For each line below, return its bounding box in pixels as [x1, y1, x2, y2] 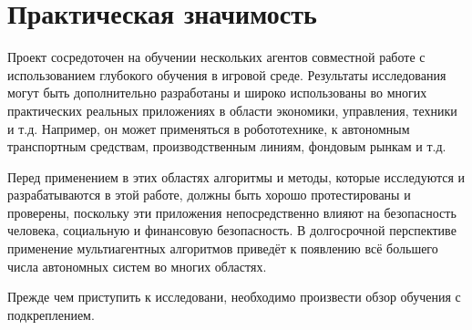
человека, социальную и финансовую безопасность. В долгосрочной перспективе [7, 221, 457, 240]
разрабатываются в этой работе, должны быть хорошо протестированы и [7, 185, 411, 204]
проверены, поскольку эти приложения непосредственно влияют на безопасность [7, 202, 457, 222]
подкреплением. [7, 304, 95, 324]
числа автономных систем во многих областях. [7, 256, 267, 275]
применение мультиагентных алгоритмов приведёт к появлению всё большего [7, 239, 438, 258]
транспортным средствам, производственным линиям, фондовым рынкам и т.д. [7, 137, 446, 156]
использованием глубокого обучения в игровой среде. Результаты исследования [7, 65, 446, 84]
